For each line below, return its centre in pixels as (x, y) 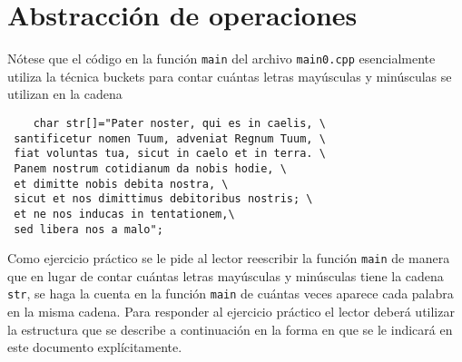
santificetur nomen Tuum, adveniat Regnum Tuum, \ (170, 138)
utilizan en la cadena (65, 94)
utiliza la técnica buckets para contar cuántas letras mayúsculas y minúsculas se (230, 76)
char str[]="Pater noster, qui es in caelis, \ (179, 123)
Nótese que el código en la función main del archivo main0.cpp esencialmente (221, 59)
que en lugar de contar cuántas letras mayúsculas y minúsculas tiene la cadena (226, 275)
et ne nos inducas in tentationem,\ (124, 214)
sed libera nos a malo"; (88, 229)
